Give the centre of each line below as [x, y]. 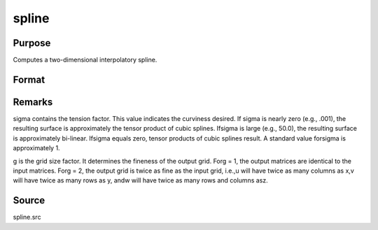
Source [29, 200]
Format [29, 79]
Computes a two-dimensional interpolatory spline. [85, 60]
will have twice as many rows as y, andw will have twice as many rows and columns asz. [141, 180]
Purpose [32, 43]
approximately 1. [36, 148]
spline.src [27, 217]
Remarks [33, 102]
